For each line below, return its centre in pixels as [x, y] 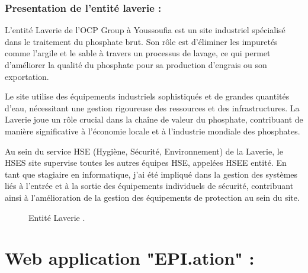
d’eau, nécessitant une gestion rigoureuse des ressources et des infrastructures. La [152, 107]
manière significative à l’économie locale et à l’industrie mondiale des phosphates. [153, 131]
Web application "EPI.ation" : [130, 258]
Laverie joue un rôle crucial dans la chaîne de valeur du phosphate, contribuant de [154, 119]
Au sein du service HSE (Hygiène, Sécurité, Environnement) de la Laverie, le [144, 151]
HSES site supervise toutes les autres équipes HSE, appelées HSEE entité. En [146, 163]
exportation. [27, 76]
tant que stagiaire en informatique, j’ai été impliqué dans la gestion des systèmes [151, 174]
